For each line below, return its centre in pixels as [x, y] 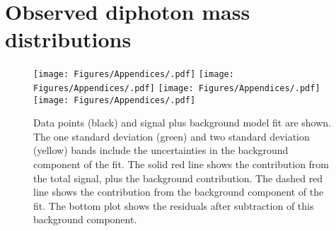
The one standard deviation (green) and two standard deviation [172, 136]
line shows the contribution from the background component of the [179, 192]
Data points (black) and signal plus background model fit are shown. [183, 123]
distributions [68, 39]
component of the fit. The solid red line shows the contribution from [181, 164]
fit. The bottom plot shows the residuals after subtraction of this [174, 205]
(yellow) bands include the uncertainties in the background [161, 150]
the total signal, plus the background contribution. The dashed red [178, 178]
